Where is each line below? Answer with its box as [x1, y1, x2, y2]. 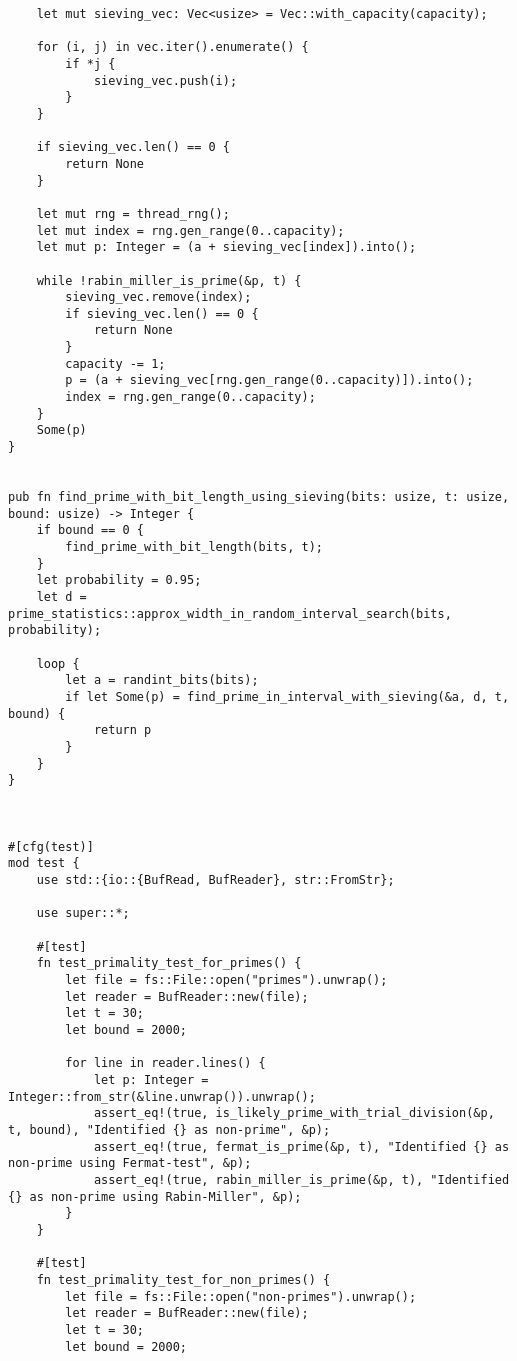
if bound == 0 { [36, 523, 145, 538]
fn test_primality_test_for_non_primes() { [36, 1272, 331, 1287]
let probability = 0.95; [36, 573, 202, 588]
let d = [36, 589, 87, 604]
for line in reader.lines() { [65, 1056, 266, 1071]
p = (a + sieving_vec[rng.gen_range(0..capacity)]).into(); [65, 373, 474, 388]
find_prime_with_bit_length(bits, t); [65, 540, 323, 554]
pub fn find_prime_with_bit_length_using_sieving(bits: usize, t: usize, [8, 490, 510, 505]
